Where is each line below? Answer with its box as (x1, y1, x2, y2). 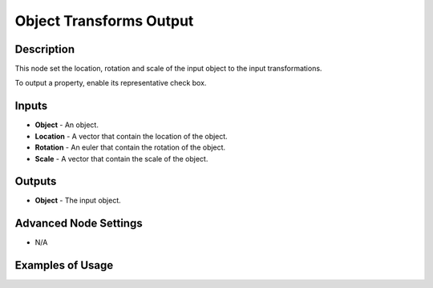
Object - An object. (34, 120, 99, 130)
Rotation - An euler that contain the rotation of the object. (34, 142, 226, 152)
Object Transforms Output (14, 12, 194, 30)
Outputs (14, 174, 57, 188)
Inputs (14, 99, 48, 113)
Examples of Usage (14, 258, 114, 272)
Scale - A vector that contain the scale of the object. (34, 154, 208, 163)
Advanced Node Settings (14, 217, 144, 230)
